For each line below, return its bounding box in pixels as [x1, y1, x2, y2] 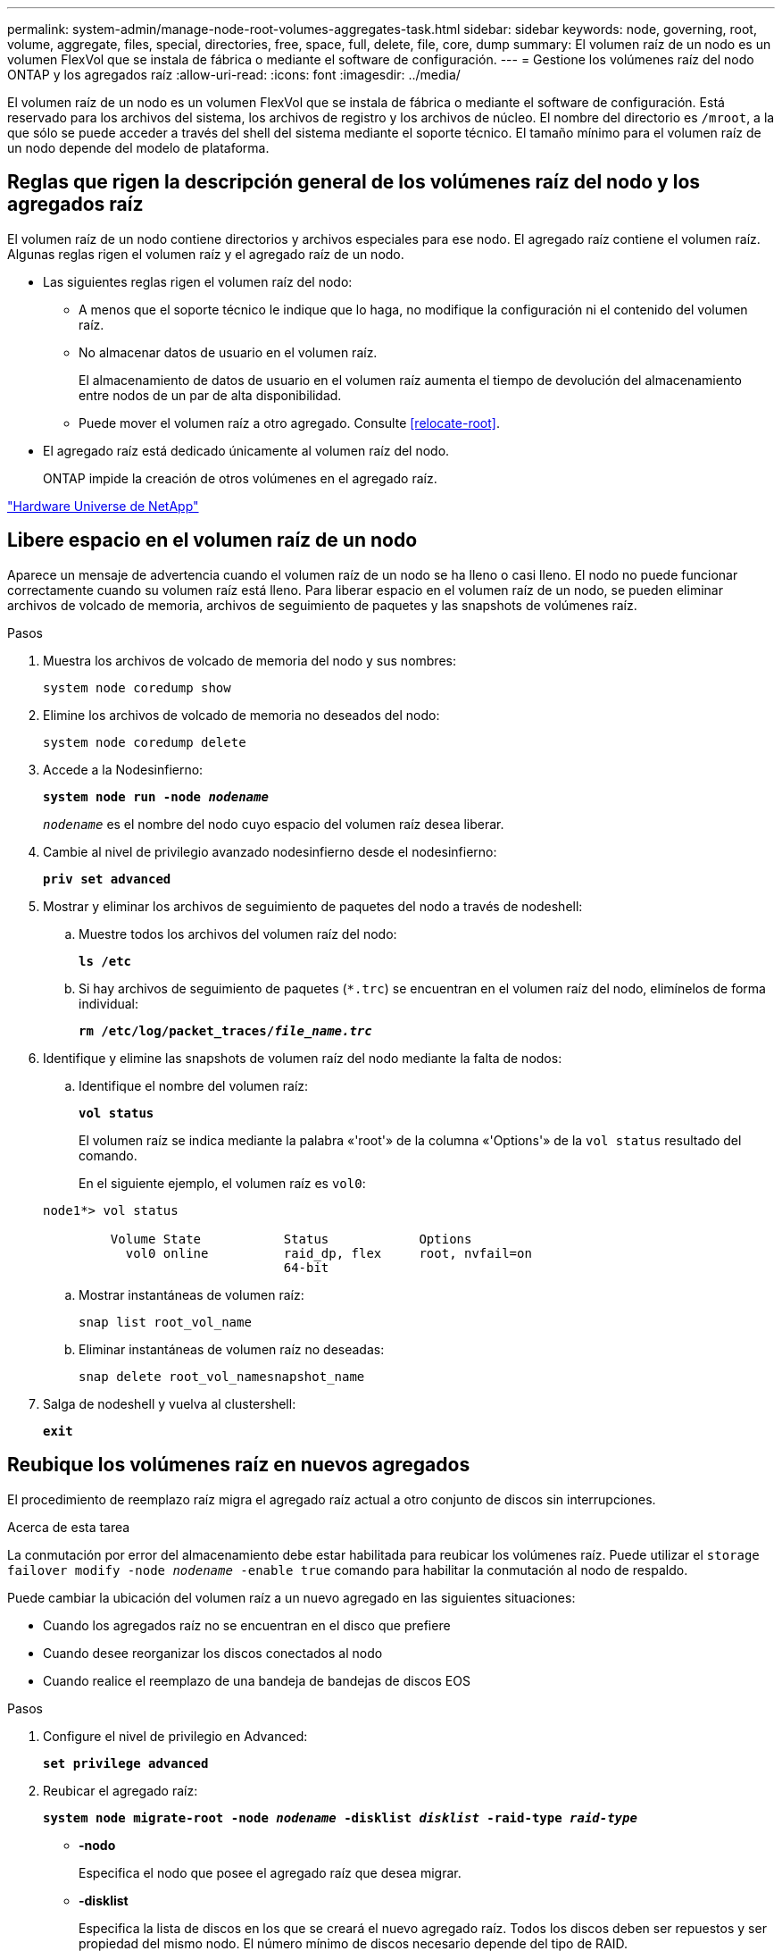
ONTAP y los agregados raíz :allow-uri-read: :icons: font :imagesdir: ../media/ [7, 67, 461, 82]
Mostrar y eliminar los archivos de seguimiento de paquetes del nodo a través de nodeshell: [43, 898, 583, 914]
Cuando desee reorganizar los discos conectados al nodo [43, 1645, 383, 1661]
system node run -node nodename [43, 789, 269, 804]
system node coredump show [43, 680, 231, 695]
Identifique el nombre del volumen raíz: [79, 1077, 309, 1093]
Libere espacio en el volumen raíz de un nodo [7, 529, 418, 552]
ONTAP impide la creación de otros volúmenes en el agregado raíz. [43, 470, 437, 486]
